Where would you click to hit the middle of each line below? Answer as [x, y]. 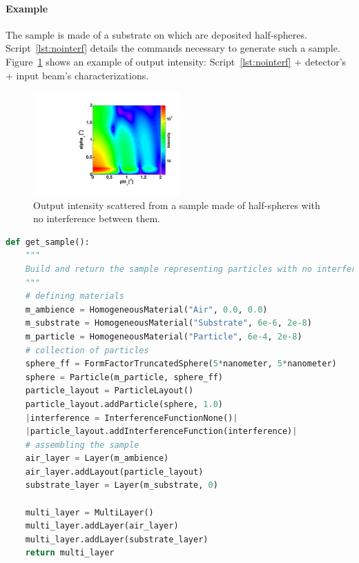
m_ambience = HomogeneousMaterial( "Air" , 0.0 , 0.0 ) [146, 309]
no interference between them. [97, 218]
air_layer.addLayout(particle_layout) [114, 472]
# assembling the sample [82, 445]
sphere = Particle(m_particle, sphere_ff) [124, 377]
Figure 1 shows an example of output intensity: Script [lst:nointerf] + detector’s [176, 61]
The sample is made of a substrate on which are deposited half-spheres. [156, 34]
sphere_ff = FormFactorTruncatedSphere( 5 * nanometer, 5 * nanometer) [181, 364]
